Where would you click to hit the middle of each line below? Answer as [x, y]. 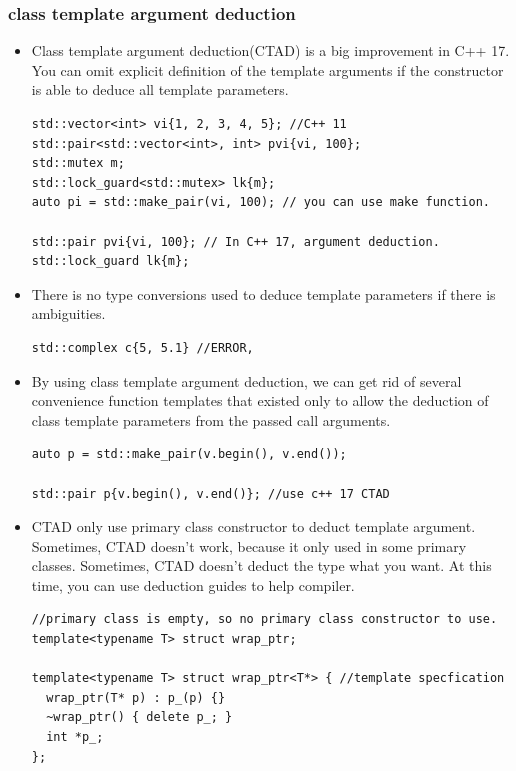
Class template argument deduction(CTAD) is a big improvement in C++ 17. [270, 50]
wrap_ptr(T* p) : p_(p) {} [136, 697]
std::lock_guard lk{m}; [110, 261]
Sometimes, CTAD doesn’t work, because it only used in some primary [249, 545]
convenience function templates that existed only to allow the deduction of [260, 400]
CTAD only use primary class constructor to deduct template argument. [253, 526]
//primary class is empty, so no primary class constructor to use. [264, 619]
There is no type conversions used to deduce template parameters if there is [263, 293]
